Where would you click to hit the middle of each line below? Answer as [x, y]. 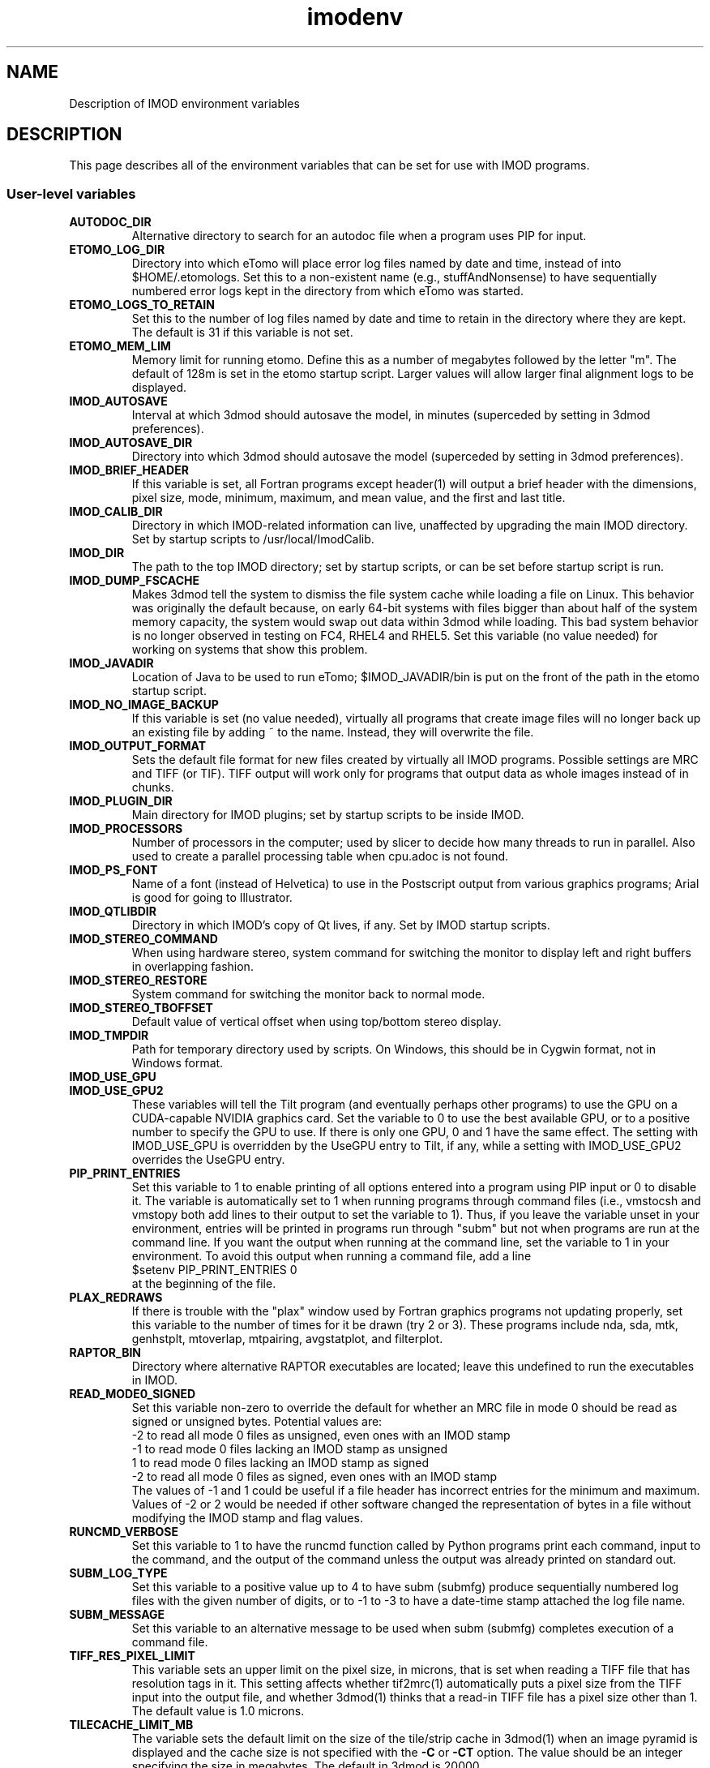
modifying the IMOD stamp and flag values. [247, 1518]
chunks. [153, 787]
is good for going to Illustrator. [212, 898]
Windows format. [177, 1063]
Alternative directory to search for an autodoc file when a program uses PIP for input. [359, 236]
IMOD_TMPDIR [109, 1036]
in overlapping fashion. [192, 967]
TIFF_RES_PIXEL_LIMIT [132, 1656]
